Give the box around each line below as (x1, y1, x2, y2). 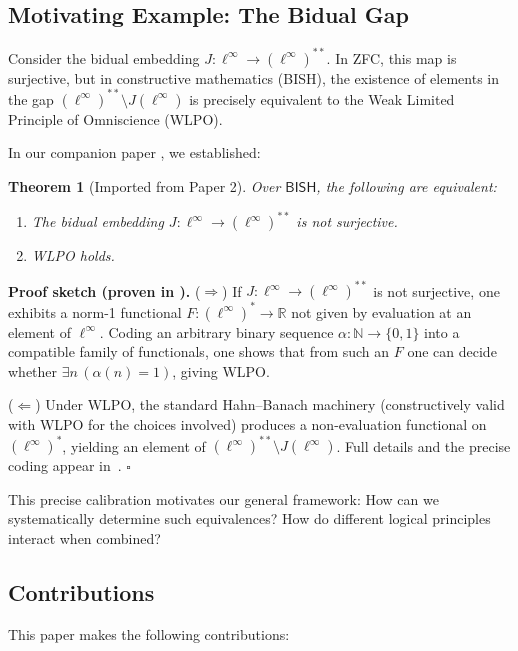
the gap (8, 88, 54, 109)
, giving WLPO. (172, 360, 270, 381)
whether (8, 360, 58, 381)
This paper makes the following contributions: (8, 623, 290, 644)
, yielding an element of (62, 435, 206, 456)
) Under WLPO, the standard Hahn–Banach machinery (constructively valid (35, 394, 505, 415)
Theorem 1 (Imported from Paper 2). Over (8, 175, 281, 196)
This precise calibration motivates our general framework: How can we (8, 488, 439, 509)
